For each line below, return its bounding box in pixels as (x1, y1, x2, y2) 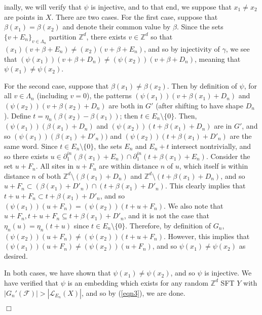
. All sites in (35, 161, 74, 171)
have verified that (4, 277, 58, 288)
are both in (108, 100, 143, 110)
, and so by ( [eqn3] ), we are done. (82, 287, 185, 298)
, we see (226, 43, 250, 54)
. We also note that (163, 200, 223, 211)
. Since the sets (176, 21, 223, 32)
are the (230, 130, 252, 141)
